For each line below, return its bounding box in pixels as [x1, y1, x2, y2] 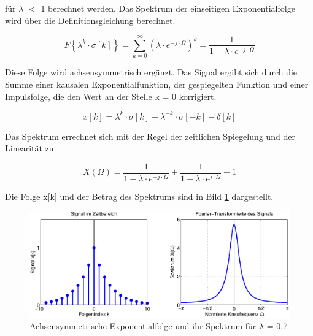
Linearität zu [5, 142, 54, 155]
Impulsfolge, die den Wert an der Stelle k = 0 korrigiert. [5, 90, 217, 102]
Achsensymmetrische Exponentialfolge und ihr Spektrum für [29, 319, 257, 332]
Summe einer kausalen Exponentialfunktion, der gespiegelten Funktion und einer [5, 77, 309, 90]
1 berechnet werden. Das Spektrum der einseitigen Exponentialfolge [41, 2, 295, 14]
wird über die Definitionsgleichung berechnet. [5, 13, 176, 26]
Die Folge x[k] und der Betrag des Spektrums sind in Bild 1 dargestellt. [5, 189, 274, 202]
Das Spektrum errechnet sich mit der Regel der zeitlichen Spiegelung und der [5, 129, 295, 142]
